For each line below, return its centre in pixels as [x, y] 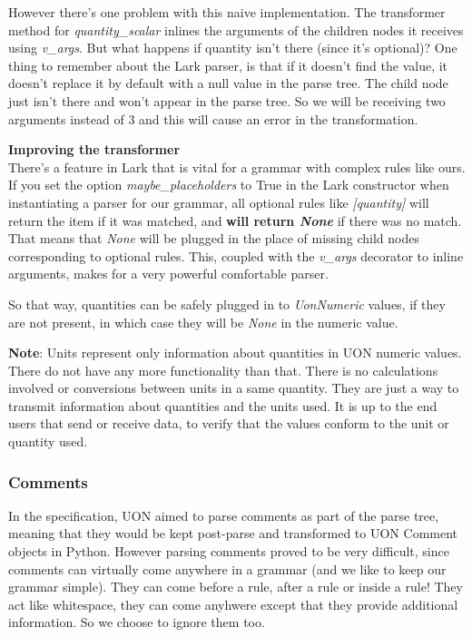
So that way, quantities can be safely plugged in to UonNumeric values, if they [227, 304]
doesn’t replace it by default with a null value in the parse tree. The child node [228, 83]
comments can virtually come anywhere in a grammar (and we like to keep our [227, 568]
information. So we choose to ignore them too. [137, 622]
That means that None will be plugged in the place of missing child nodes [214, 238]
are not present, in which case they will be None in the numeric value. [203, 322]
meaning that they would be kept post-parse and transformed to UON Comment [233, 533]
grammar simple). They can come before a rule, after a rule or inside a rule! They [236, 587]
